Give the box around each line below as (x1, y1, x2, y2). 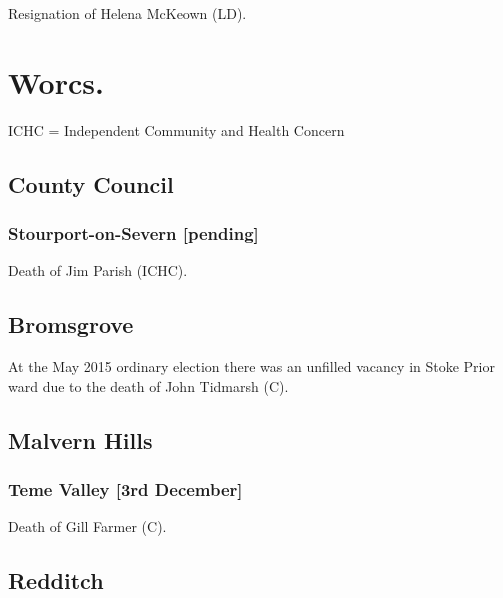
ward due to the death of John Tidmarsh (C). (8, 375, 289, 396)
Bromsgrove (8, 309, 134, 340)
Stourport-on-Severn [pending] (8, 221, 259, 246)
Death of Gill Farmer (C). (8, 516, 167, 537)
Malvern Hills (8, 424, 153, 455)
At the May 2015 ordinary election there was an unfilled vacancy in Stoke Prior (8, 356, 495, 377)
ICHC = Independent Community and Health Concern (8, 119, 345, 140)
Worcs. (8, 61, 104, 102)
